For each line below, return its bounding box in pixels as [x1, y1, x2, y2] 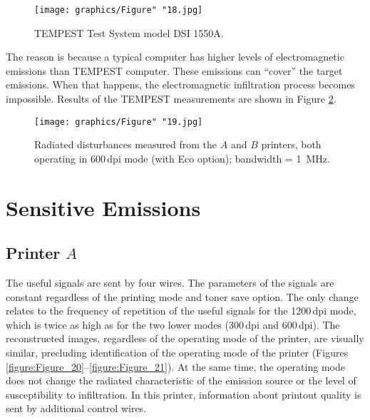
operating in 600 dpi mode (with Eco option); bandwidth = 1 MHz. [34, 150, 330, 165]
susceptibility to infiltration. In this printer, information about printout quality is [6, 386, 361, 401]
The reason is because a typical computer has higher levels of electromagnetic [6, 49, 344, 64]
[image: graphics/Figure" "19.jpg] [34, 116, 203, 127]
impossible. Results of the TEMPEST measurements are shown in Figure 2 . [6, 91, 336, 106]
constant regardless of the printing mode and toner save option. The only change [6, 289, 359, 304]
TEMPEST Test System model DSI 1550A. [34, 25, 224, 40]
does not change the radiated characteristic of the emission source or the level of [6, 373, 356, 388]
